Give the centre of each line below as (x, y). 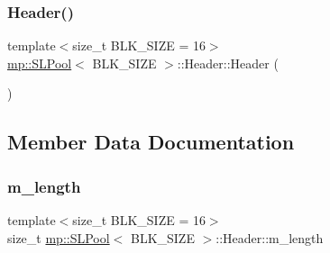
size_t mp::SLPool (59, 237)
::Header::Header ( (228, 63)
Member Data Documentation (151, 142)
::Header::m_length (270, 237)
